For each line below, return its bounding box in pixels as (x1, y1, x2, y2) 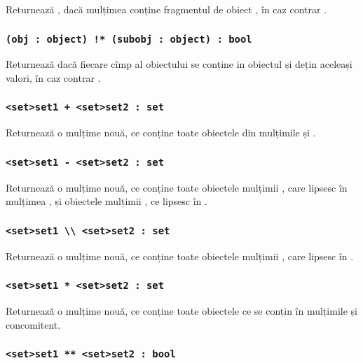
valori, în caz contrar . (6, 70, 101, 85)
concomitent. (6, 317, 61, 332)
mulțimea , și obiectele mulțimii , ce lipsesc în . (6, 194, 207, 208)
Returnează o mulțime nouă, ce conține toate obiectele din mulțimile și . (6, 125, 316, 140)
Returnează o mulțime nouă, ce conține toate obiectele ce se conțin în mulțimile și (6, 304, 357, 318)
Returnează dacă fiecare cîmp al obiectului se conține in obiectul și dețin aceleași (6, 57, 352, 71)
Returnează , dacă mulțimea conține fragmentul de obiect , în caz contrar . (6, 2, 327, 16)
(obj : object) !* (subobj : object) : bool (6, 33, 252, 45)
